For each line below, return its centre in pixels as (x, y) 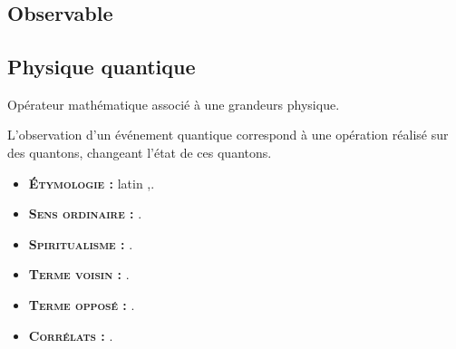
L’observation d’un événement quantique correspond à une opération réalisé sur (228, 135)
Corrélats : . (71, 335)
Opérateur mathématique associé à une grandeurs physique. (174, 104)
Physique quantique (102, 66)
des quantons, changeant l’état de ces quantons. (140, 152)
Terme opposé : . (82, 304)
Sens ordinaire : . (85, 213)
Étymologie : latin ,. (92, 183)
